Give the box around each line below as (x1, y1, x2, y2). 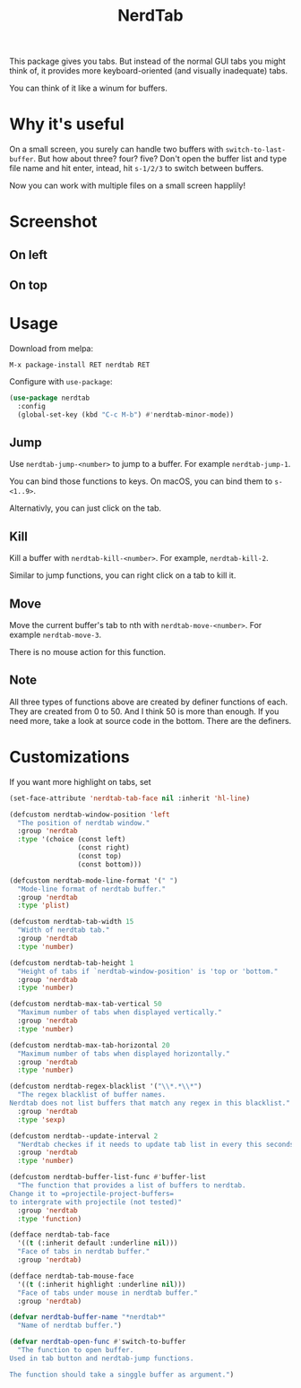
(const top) (77, 852, 123, 861)
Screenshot (9, 211, 98, 232)
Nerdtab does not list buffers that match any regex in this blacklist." (9, 1099, 291, 1108)
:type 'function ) (17, 1214, 82, 1223)
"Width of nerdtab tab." (17, 926, 110, 935)
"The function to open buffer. (17, 1346, 134, 1355)
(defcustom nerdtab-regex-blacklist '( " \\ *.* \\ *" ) (9, 1082, 202, 1091)
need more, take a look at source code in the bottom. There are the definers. (9, 715, 292, 726)
